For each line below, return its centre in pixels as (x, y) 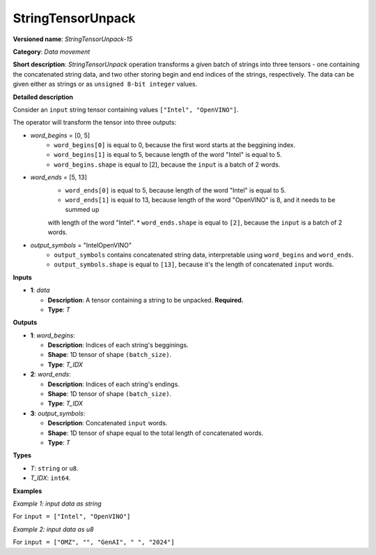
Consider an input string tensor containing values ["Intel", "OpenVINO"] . (126, 109)
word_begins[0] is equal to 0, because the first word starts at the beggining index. (175, 145)
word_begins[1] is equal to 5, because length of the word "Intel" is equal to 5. (168, 155)
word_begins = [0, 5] (60, 135)
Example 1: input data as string (57, 503)
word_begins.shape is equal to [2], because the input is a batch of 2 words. (167, 165)
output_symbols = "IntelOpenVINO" (81, 245)
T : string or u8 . (55, 468)
